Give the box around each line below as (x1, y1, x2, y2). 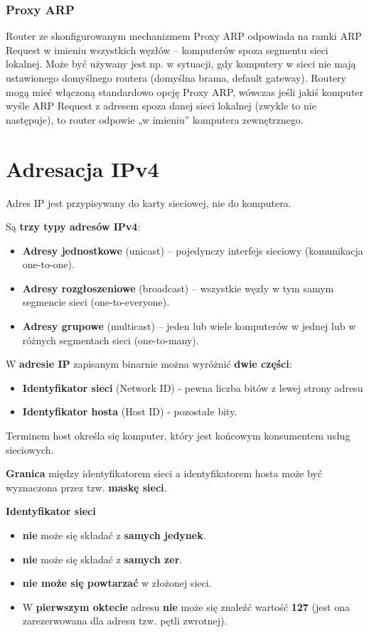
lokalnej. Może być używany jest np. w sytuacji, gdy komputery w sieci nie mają (6, 56, 356, 71)
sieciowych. (6, 442, 54, 457)
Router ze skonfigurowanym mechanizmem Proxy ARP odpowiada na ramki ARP (6, 28, 362, 43)
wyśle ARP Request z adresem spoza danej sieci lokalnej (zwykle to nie (6, 98, 316, 113)
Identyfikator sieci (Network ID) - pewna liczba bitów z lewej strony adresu (22, 380, 363, 395)
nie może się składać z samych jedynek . (22, 528, 206, 542)
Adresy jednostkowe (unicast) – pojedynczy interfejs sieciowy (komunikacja (22, 243, 363, 257)
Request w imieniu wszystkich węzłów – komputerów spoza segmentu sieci (6, 42, 328, 57)
